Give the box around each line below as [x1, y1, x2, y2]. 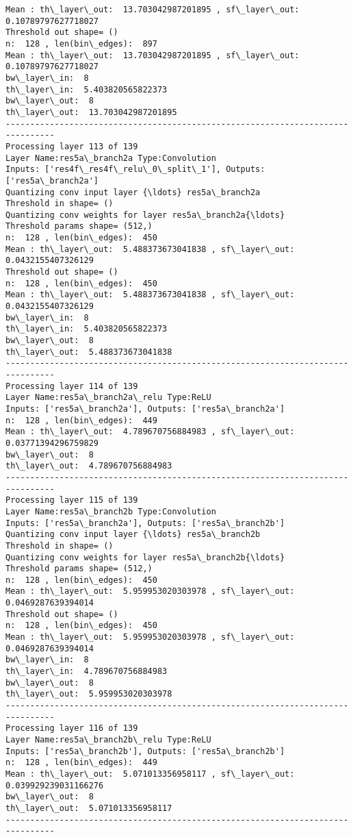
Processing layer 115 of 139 [5, 495, 138, 505]
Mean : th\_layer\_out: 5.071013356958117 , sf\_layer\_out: [5, 769, 295, 779]
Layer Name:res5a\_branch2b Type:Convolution [5, 506, 216, 516]
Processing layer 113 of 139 [5, 141, 138, 151]
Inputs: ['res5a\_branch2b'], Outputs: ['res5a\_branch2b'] [5, 746, 285, 756]
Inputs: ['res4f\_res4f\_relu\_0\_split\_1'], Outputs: [5, 164, 265, 175]
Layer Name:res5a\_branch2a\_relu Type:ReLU [5, 392, 211, 403]
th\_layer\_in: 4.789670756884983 [5, 666, 168, 677]
